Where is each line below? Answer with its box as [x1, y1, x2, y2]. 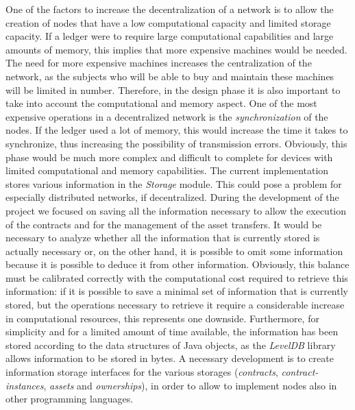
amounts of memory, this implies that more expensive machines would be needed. [5, 42, 347, 56]
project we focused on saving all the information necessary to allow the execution [5, 203, 347, 217]
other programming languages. [5, 391, 134, 406]
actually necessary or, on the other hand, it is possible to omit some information [5, 243, 343, 258]
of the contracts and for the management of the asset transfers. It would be [5, 217, 322, 231]
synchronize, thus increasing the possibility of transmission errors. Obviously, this [5, 136, 347, 150]
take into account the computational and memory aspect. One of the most [5, 96, 317, 110]
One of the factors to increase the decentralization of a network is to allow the [5, 2, 334, 16]
